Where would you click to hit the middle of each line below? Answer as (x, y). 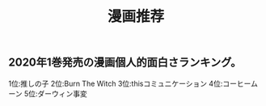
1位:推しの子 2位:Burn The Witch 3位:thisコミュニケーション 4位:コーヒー (130, 83)
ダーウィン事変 (62, 93)
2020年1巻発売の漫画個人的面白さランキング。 (125, 63)
